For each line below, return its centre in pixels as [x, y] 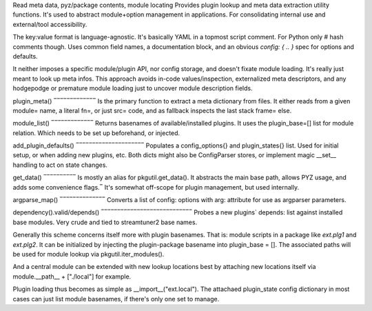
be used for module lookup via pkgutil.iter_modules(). [89, 254]
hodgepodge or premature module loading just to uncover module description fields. [133, 88]
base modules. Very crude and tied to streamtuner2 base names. [105, 222]
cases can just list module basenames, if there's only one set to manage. [116, 299]
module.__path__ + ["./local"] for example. [72, 277]
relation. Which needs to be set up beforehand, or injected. [96, 133]
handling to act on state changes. [60, 165]
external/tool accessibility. [50, 24]
